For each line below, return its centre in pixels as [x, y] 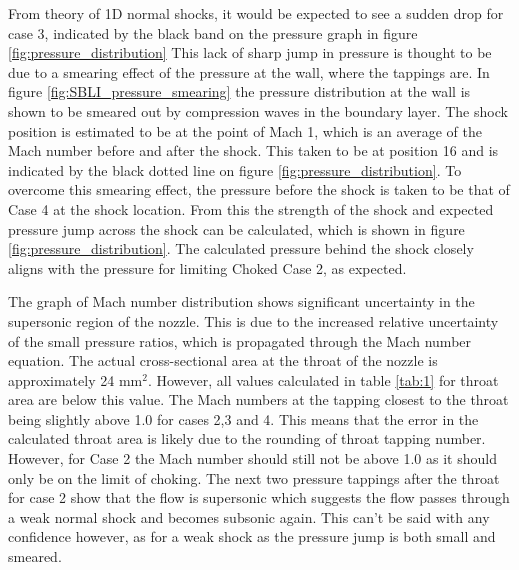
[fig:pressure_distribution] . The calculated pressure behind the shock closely [241, 248]
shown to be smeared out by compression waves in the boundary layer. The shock [258, 110]
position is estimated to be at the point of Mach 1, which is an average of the [245, 130]
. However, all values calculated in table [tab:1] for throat [323, 379]
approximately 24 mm [75, 379]
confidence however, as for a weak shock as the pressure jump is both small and [252, 536]
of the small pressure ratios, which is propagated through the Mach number [240, 340]
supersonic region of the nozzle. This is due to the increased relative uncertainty [253, 320]
